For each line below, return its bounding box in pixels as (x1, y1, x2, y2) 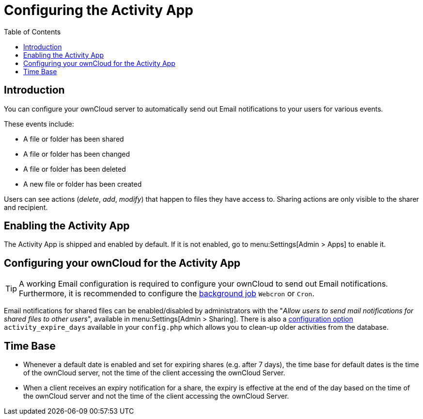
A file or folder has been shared (23, 134, 124, 143)
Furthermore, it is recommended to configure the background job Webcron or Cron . (19, 289, 314, 299)
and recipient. (4, 203, 48, 211)
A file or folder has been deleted (23, 164, 126, 173)
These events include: (4, 119, 74, 128)
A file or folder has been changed (23, 149, 130, 158)
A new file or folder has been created (23, 179, 142, 188)
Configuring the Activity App (4, 2, 193, 18)
